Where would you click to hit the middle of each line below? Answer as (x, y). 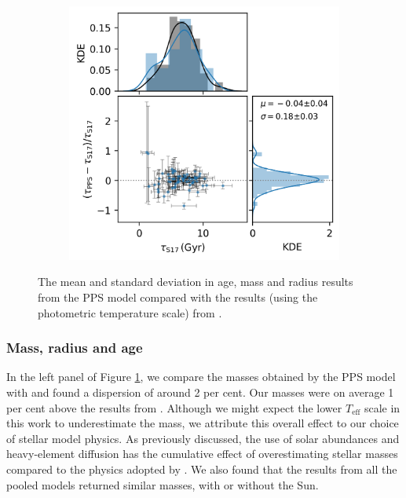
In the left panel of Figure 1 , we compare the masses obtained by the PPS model (201, 377)
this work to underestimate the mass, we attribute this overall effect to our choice (203, 423)
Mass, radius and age (75, 348)
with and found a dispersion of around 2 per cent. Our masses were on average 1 (200, 392)
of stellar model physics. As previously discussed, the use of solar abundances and (203, 438)
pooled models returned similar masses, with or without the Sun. (163, 484)
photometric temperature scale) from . (130, 312)
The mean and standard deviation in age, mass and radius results (196, 282)
